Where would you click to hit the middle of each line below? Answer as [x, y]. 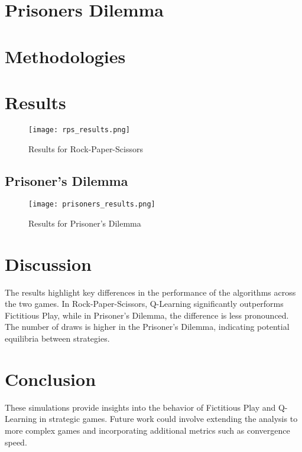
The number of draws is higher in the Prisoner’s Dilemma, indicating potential [147, 327]
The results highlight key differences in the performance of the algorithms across [150, 292]
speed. [16, 442]
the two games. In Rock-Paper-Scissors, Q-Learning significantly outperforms [144, 304]
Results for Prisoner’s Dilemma [85, 223]
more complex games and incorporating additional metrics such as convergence [147, 430]
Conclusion [51, 379]
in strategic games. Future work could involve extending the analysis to [168, 419]
